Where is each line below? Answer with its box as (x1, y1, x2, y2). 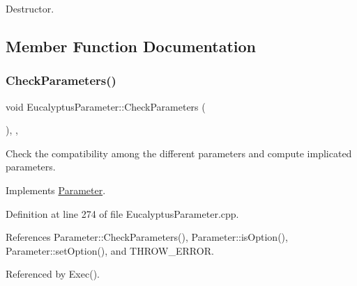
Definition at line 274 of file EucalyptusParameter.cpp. (6, 206, 239, 221)
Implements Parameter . (6, 182, 106, 197)
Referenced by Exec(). (6, 267, 100, 281)
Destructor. (6, 1, 54, 15)
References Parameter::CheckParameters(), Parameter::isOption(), (6, 230, 288, 244)
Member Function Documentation (6, 35, 257, 56)
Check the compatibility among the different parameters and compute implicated (6, 145, 352, 160)
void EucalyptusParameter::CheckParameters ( (6, 99, 206, 113)
